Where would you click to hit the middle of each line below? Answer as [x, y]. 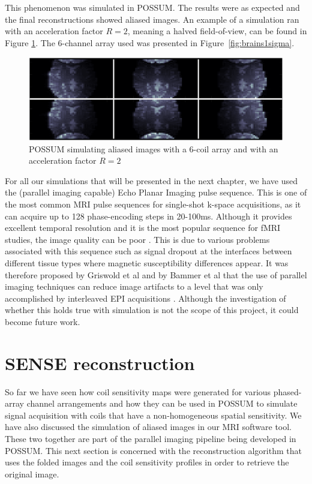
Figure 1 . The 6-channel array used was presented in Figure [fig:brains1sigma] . [150, 42]
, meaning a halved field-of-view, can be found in [217, 31]
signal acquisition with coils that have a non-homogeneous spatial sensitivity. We [153, 415]
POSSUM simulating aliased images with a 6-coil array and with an [154, 148]
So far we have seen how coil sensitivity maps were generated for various [138, 391]
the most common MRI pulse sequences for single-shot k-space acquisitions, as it [153, 204]
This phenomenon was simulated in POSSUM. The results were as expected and [152, 7]
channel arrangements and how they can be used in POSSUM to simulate [162, 403]
